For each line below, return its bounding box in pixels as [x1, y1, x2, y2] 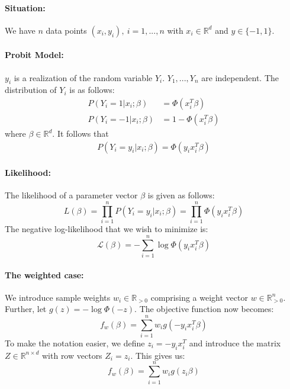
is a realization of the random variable [14, 71, 153, 83]
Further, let [5, 303, 47, 315]
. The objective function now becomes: [134, 303, 274, 315]
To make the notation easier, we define [5, 337, 145, 349]
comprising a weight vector [150, 291, 248, 303]
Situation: [5, 1, 46, 14]
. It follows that [52, 127, 109, 140]
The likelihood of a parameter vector [5, 189, 138, 201]
